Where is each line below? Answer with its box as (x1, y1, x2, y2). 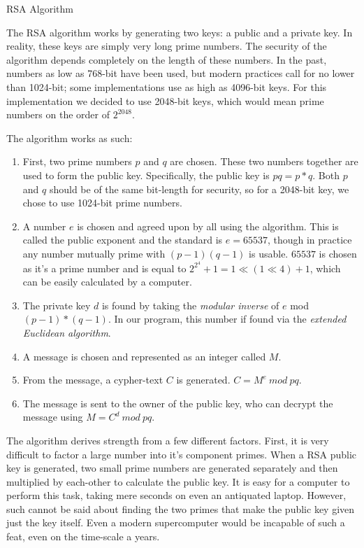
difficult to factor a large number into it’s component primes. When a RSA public (6, 447, 357, 461)
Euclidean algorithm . (22, 325, 111, 339)
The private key (22, 297, 91, 312)
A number (22, 218, 66, 233)
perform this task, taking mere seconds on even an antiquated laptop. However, (6, 488, 347, 503)
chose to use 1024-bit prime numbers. (22, 195, 182, 210)
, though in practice (267, 232, 352, 247)
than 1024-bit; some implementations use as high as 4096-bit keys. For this (6, 79, 327, 94)
